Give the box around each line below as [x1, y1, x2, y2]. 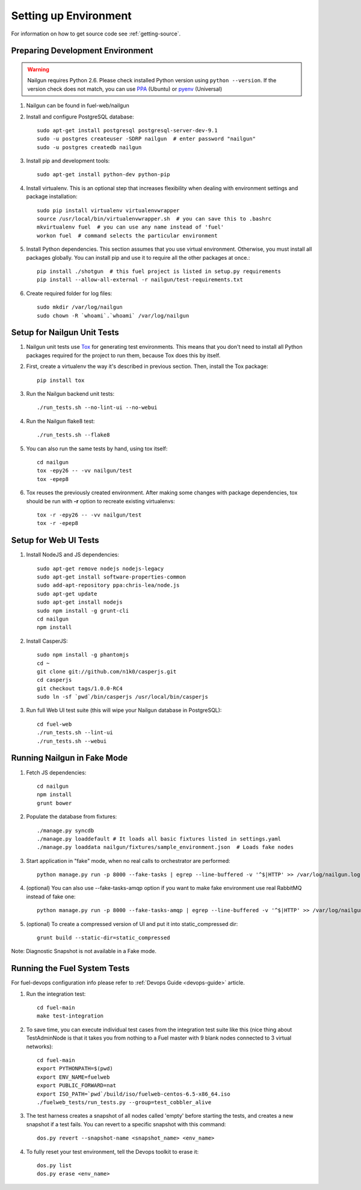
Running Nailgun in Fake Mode [11, 753, 128, 763]
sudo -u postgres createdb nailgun [37, 144, 142, 150]
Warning [27, 66, 49, 73]
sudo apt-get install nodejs [37, 599, 123, 606]
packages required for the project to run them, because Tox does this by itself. [26, 352, 221, 359]
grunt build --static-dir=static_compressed [37, 934, 171, 941]
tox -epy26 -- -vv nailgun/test [37, 467, 132, 474]
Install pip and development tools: [26, 157, 110, 165]
